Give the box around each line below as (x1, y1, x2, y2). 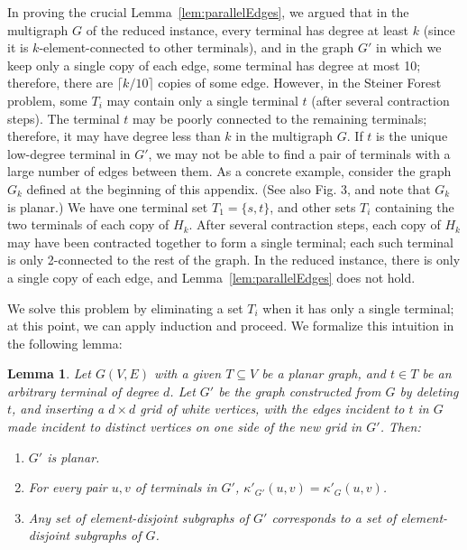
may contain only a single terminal (106, 90, 298, 109)
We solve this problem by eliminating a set (7, 298, 243, 317)
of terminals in (134, 478, 217, 497)
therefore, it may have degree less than (7, 126, 221, 145)
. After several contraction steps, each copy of (188, 215, 441, 234)
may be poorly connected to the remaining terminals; (133, 108, 427, 127)
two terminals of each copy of (7, 215, 169, 234)
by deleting (399, 381, 459, 400)
